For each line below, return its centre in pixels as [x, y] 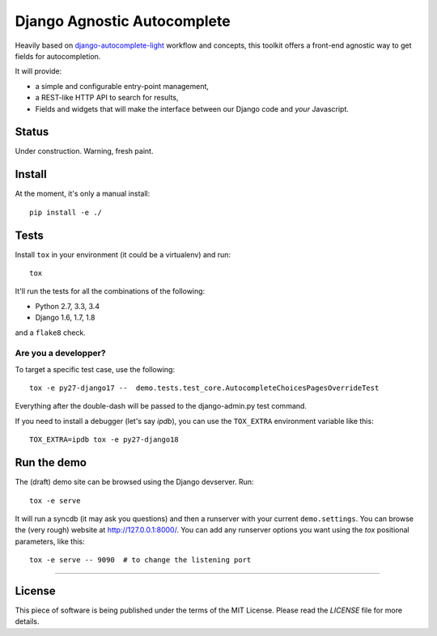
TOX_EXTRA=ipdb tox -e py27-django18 [104, 440]
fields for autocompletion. [58, 56]
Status [32, 132]
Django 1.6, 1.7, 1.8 [65, 318]
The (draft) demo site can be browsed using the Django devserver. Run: [134, 482]
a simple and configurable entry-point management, [122, 86]
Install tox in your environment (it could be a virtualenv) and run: [123, 254]
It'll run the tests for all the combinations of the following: [110, 291]
